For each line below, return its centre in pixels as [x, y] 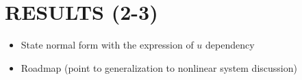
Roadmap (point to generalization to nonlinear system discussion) [159, 67]
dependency [230, 45]
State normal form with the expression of [107, 45]
